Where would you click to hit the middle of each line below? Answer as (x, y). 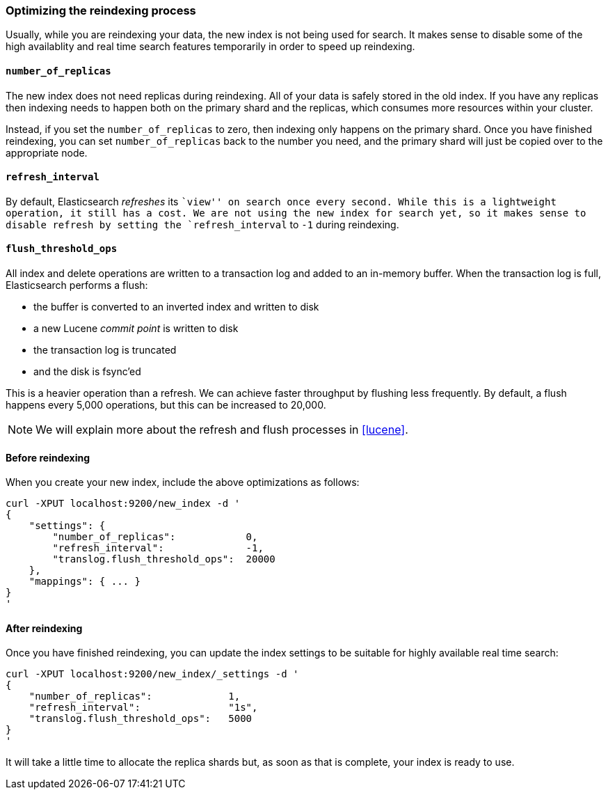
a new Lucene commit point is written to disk (136, 329)
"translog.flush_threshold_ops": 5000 (141, 719)
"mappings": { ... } (85, 582)
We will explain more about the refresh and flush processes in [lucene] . (222, 430)
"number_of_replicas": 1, (135, 696)
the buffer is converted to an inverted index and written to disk (176, 307)
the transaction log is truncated (105, 350)
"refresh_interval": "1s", (143, 708)
